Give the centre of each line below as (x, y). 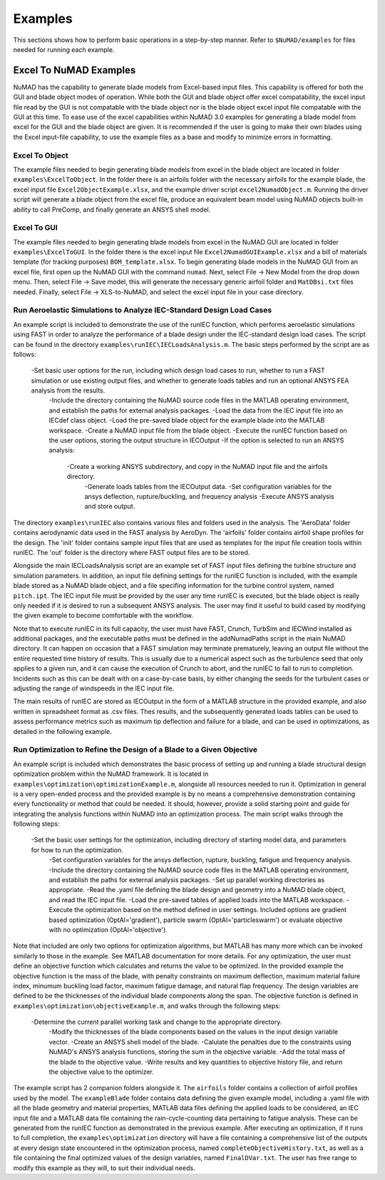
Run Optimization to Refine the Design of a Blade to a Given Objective (135, 750)
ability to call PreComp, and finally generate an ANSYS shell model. (112, 209)
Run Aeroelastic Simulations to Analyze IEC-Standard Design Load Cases (143, 310)
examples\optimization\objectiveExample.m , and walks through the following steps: (147, 1005)
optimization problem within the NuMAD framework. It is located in (111, 774)
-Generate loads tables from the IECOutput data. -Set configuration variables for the (208, 486)
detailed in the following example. (62, 731)
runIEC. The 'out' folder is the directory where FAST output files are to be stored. (132, 552)
